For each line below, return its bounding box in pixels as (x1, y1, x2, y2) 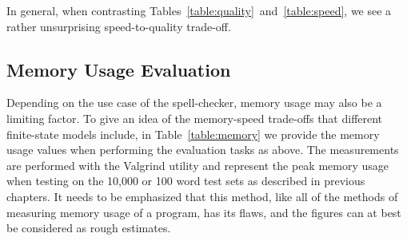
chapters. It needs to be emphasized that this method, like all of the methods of (6, 188, 398, 204)
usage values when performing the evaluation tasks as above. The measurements (6, 141, 399, 158)
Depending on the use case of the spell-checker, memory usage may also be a (6, 94, 382, 111)
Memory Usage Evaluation (6, 57, 231, 81)
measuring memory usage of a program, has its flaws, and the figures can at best (6, 203, 401, 220)
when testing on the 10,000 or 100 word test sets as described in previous (6, 172, 365, 189)
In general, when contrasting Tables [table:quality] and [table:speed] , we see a (6, 2, 392, 18)
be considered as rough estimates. (6, 219, 171, 236)
